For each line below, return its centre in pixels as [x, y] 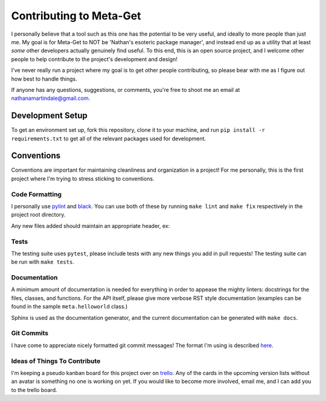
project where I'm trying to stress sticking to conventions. [83, 178]
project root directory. [38, 215]
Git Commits [30, 333]
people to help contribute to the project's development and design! [94, 59]
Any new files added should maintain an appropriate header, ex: [91, 226]
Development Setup [49, 116]
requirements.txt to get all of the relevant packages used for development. [109, 139]
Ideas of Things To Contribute [56, 361]
